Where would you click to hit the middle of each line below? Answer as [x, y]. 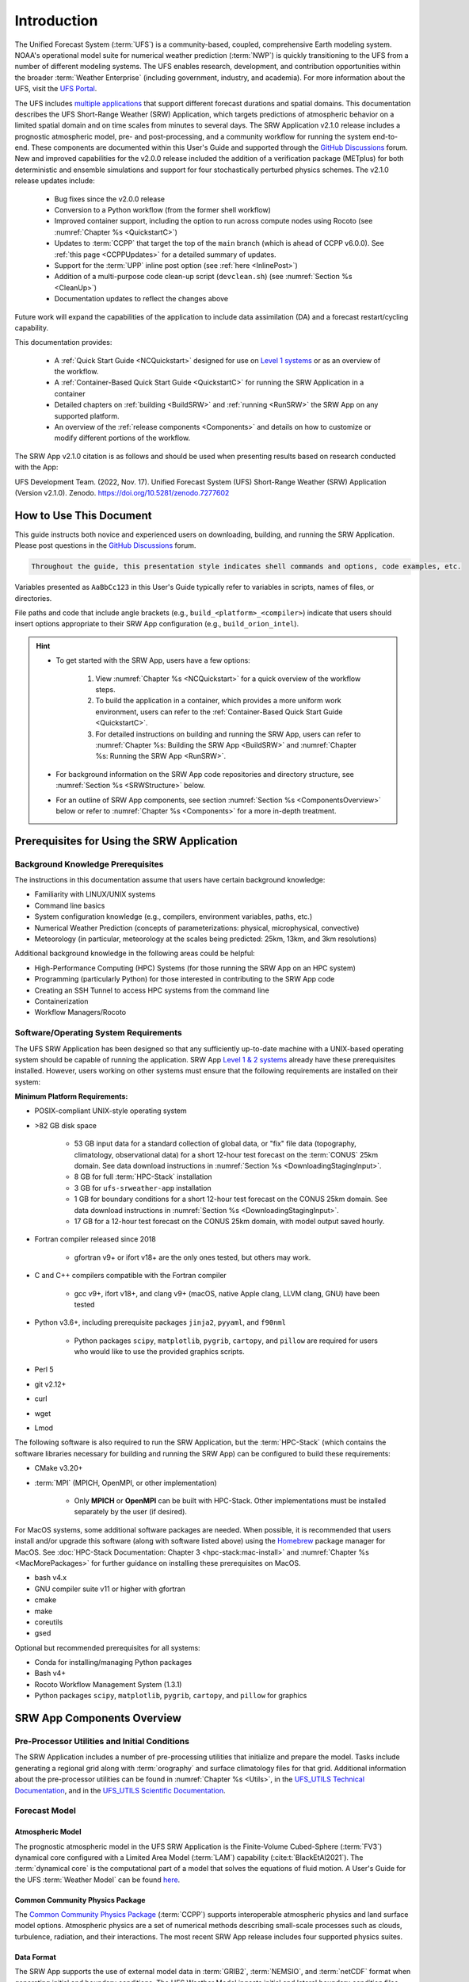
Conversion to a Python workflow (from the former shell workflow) [162, 210]
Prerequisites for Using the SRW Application [126, 841]
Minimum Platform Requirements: [71, 1096]
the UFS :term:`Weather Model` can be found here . [97, 1880]
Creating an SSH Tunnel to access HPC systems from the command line [152, 990]
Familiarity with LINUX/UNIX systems [95, 894]
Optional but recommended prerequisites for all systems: [108, 1647]
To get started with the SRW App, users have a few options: [153, 660]
